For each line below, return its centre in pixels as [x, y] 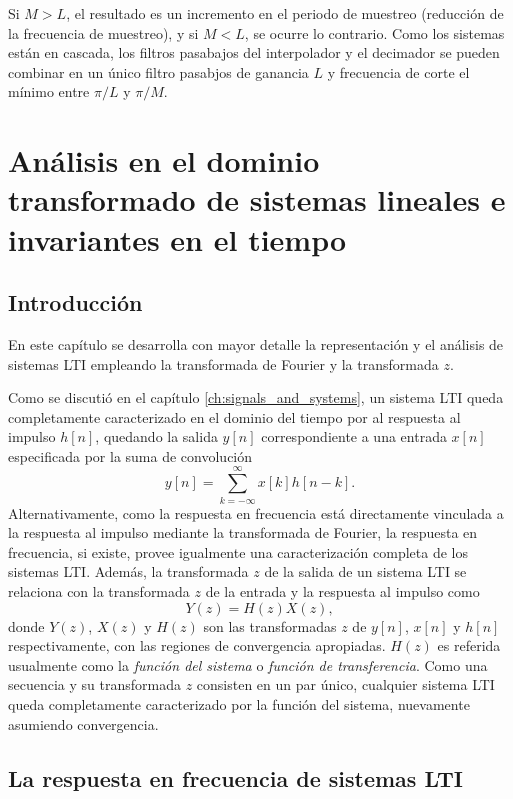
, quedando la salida [156, 436]
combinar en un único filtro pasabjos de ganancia [158, 71]
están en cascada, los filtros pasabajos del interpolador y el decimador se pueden [254, 52]
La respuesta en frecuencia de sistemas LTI [235, 777]
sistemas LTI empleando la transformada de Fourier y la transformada [223, 363]
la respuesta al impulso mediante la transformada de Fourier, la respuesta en [243, 532]
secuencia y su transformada [94, 684]
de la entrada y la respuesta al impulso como [342, 590]
